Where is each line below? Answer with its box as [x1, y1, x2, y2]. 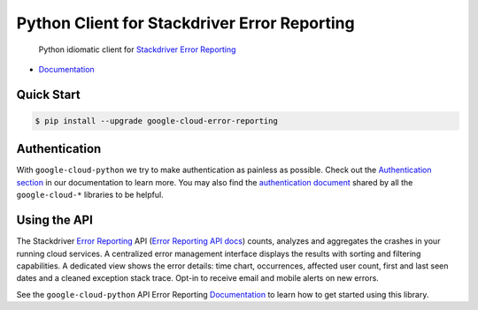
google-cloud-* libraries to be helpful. [16, 190, 164, 200]
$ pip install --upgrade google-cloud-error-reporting [35, 116, 278, 125]
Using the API [16, 213, 93, 228]
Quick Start [16, 87, 81, 102]
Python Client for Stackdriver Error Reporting [16, 13, 355, 33]
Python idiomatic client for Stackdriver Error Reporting [38, 44, 236, 55]
